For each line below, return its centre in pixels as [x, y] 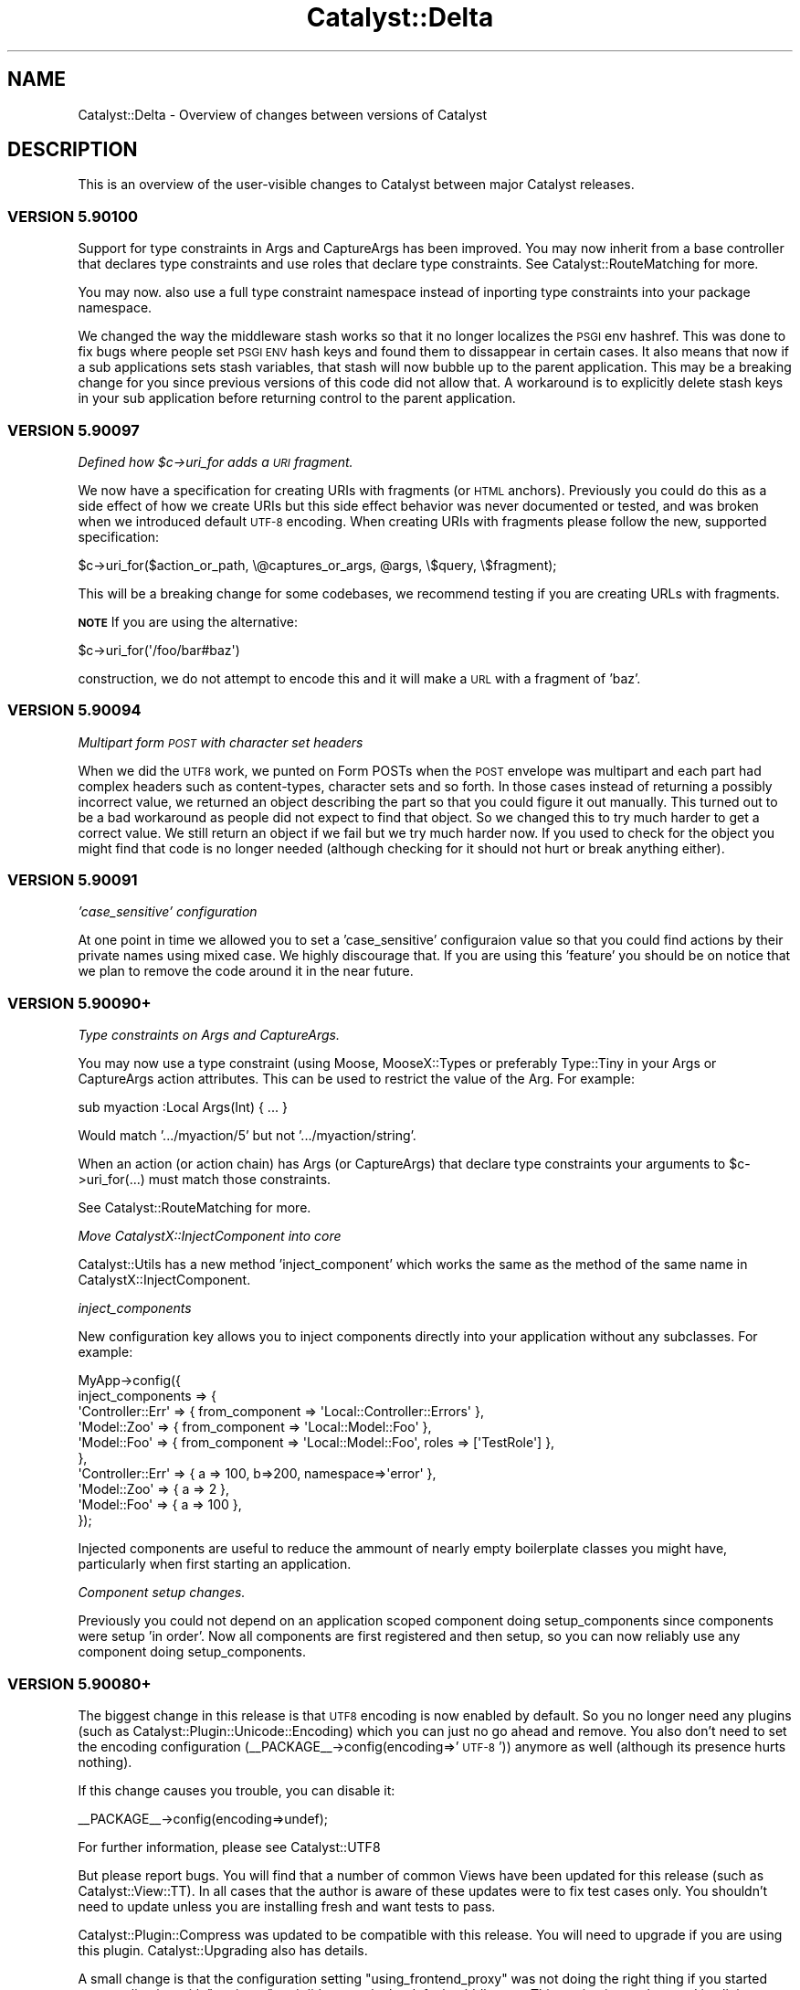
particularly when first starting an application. [215, 1564]
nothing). [105, 1762]
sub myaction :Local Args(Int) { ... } [183, 1107]
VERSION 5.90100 [73, 216]
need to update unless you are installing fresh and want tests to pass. [287, 1906]
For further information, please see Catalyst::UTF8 [229, 1847]
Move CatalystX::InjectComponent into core [210, 1236]
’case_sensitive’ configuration [168, 912]
